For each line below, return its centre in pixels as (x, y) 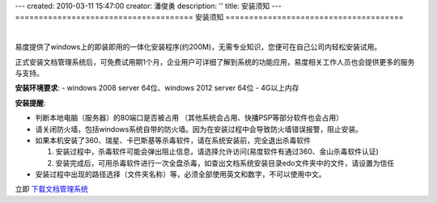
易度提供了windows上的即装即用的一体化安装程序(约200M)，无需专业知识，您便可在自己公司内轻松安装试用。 (198, 47)
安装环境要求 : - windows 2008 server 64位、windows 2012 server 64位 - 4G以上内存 (157, 88)
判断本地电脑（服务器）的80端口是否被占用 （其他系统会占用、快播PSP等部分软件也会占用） (189, 118)
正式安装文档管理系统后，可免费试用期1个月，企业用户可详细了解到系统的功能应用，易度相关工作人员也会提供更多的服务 (215, 61)
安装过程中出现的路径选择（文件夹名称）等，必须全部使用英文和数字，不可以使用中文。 (180, 175)
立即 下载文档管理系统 (51, 189)
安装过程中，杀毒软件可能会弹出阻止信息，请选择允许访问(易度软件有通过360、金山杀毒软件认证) (217, 152)
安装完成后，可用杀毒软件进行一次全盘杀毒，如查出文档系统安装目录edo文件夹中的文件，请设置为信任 (225, 163)
